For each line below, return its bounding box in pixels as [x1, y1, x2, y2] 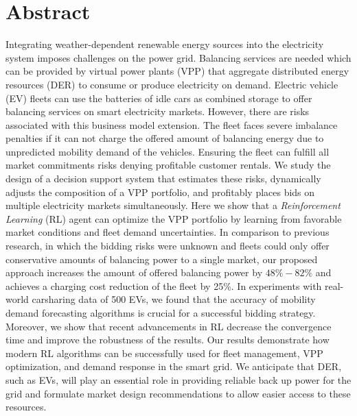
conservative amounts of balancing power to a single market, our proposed [5, 252, 318, 266]
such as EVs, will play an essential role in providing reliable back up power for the [5, 372, 352, 387]
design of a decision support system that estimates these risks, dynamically [5, 171, 321, 186]
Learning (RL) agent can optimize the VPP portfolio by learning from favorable [5, 211, 342, 225]
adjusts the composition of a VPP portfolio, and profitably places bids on [5, 184, 315, 199]
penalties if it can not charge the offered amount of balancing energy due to [5, 131, 324, 145]
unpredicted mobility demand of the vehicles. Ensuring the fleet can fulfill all [5, 144, 330, 158]
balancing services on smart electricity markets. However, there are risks [5, 104, 310, 119]
